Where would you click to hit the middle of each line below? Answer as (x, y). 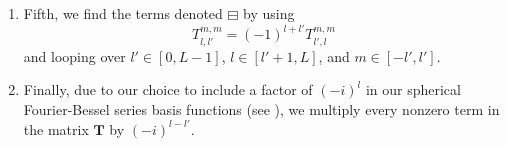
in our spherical (413, 89)
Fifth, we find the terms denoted (123, 13)
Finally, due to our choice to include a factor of (168, 89)
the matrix (56, 128)
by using (269, 13)
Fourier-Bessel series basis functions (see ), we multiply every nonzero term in (261, 108)
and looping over (74, 55)
